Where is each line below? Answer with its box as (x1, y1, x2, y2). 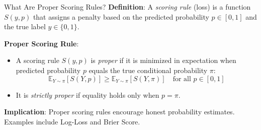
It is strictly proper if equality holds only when (16, 89, 159, 100)
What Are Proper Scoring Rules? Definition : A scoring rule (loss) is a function (4, 2, 251, 12)
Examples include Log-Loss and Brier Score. (4, 116, 140, 126)
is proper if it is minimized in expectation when (91, 55, 236, 66)
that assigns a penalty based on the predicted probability (33, 11, 209, 22)
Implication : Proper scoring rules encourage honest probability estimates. (4, 106, 235, 117)
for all (172, 75, 191, 83)
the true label (4, 21, 46, 32)
